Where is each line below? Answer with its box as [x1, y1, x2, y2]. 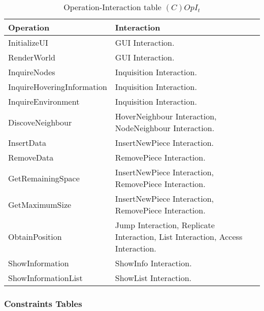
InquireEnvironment [8, 96, 80, 107]
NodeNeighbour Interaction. [115, 122, 215, 134]
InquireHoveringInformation [8, 81, 107, 92]
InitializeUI [8, 37, 48, 48]
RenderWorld [8, 51, 55, 63]
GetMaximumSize [8, 198, 72, 210]
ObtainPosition [8, 231, 62, 242]
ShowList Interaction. [115, 272, 192, 284]
